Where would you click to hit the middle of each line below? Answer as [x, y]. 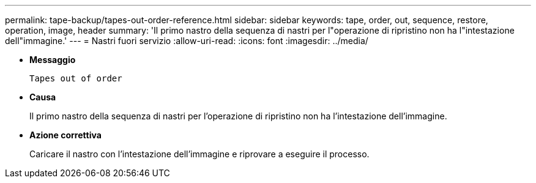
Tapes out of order [76, 78]
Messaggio [53, 60]
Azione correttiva [65, 135]
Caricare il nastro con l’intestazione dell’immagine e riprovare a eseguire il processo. [199, 154]
